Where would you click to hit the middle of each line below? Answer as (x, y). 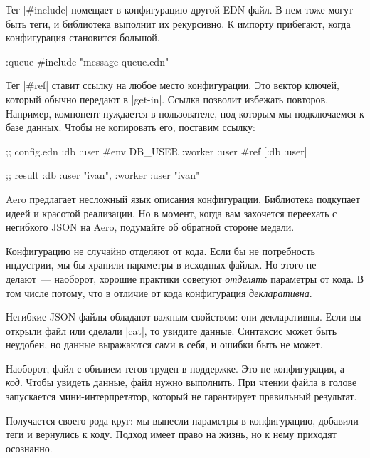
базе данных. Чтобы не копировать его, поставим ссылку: (131, 127)
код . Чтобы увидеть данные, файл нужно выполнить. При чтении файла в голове (181, 382)
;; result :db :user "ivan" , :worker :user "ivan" (103, 175)
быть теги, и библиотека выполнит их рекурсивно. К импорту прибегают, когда (178, 23)
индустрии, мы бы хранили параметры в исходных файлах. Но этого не (161, 265)
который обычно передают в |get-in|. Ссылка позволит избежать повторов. (167, 99)
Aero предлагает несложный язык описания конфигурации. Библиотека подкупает (183, 198)
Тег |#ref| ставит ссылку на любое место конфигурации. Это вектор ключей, (173, 85)
